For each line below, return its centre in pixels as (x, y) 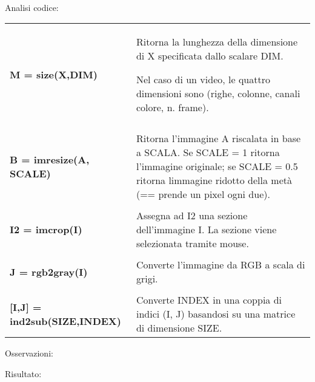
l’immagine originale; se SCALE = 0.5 (217, 166)
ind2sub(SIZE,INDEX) (65, 321)
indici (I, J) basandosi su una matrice (216, 314)
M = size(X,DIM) (54, 75)
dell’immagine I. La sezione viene (206, 230)
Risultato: (23, 373)
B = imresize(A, (50, 159)
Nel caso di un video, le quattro (203, 80)
